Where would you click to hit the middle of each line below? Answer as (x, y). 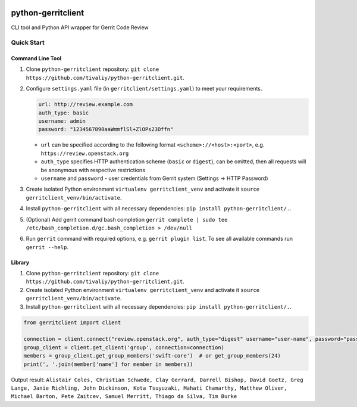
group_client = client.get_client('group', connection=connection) (124, 347)
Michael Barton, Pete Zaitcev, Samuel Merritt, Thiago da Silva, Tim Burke (124, 397)
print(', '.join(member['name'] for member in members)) (108, 364)
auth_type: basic (64, 113)
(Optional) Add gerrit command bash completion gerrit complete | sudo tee (127, 219)
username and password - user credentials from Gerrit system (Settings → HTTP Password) (154, 178)
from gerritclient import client (72, 322)
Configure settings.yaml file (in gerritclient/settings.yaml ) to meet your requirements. (144, 89)
